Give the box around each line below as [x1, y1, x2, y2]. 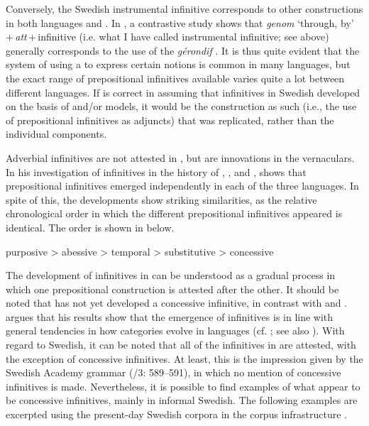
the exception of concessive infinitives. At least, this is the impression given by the [6, 351, 363, 366]
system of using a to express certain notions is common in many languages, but [6, 57, 351, 72]
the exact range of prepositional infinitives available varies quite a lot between [6, 70, 345, 85]
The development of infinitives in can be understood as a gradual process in [6, 268, 336, 283]
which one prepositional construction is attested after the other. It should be [6, 281, 339, 296]
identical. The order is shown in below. [6, 219, 175, 234]
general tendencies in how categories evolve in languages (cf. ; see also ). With [6, 323, 345, 338]
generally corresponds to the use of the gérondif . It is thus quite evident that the [6, 43, 360, 58]
